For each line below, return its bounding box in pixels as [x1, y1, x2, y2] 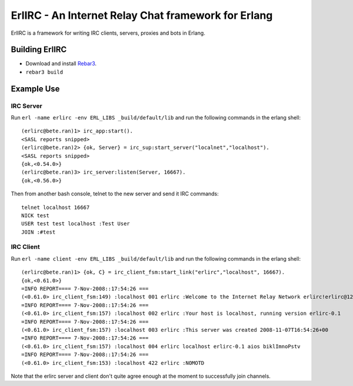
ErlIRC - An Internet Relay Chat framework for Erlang [11, 9, 273, 22]
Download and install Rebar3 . [25, 60, 97, 67]
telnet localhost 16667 [21, 204, 90, 211]
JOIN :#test [21, 228, 56, 235]
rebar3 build [25, 68, 64, 75]
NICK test [21, 212, 49, 219]
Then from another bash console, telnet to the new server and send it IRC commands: [11, 190, 219, 197]
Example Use [11, 84, 60, 94]
